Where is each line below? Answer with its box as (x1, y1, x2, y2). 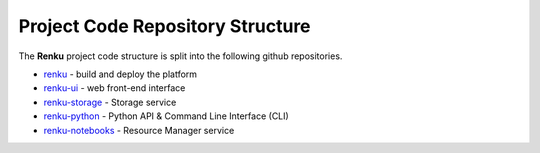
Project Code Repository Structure (18, 15, 311, 37)
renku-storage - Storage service (43, 96, 177, 108)
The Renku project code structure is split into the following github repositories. (18, 50, 343, 62)
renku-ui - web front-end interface (43, 82, 186, 94)
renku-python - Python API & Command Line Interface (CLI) (43, 110, 289, 122)
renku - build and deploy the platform (43, 68, 198, 80)
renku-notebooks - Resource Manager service (43, 124, 235, 136)
